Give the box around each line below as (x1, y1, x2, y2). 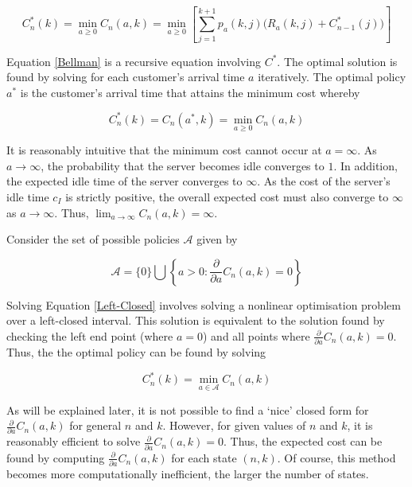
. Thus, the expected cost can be (223, 433, 383, 450)
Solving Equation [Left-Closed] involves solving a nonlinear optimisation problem (6, 296, 401, 313)
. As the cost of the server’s (257, 173, 391, 189)
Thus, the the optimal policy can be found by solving (6, 344, 266, 360)
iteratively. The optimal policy (258, 68, 406, 85)
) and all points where (202, 327, 310, 344)
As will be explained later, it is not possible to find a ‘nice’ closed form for (6, 401, 369, 418)
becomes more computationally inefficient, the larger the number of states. (6, 466, 369, 482)
